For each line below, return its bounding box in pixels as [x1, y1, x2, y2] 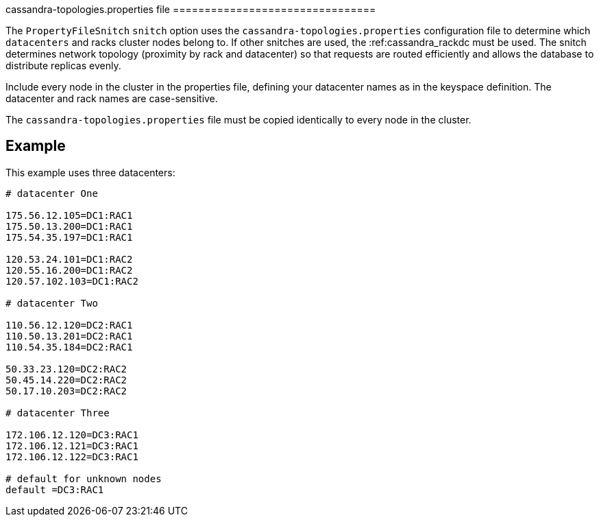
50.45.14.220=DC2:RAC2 [5, 374, 127, 385]
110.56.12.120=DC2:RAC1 [5, 319, 133, 331]
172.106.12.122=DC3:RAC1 [5, 451, 138, 462]
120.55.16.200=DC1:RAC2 [5, 264, 133, 276]
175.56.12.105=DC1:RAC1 [5, 209, 133, 221]
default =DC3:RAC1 [5, 484, 104, 495]
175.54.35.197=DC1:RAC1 [5, 231, 133, 243]
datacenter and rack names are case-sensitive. [5, 93, 218, 104]
